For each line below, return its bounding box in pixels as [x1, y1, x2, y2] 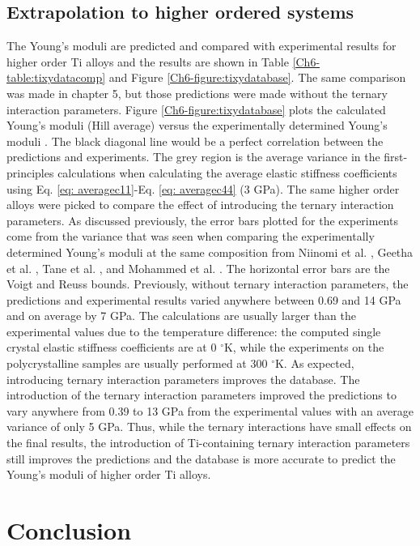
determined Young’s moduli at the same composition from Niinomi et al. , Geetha [6, 243, 414, 260]
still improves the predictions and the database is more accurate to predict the [6, 450, 396, 467]
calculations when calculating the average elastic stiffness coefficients [57, 164, 397, 181]
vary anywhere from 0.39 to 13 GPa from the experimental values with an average [6, 402, 414, 419]
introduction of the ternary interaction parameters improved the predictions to [6, 386, 397, 403]
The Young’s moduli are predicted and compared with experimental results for [6, 37, 397, 54]
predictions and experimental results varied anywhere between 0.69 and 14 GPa [6, 291, 401, 308]
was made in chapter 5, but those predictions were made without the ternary [6, 84, 388, 101]
